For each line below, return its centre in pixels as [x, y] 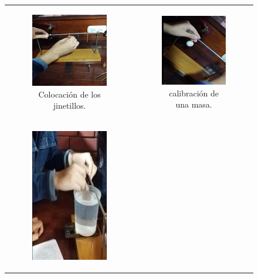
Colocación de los [69, 94]
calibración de [194, 93]
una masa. [194, 104]
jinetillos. [69, 105]
